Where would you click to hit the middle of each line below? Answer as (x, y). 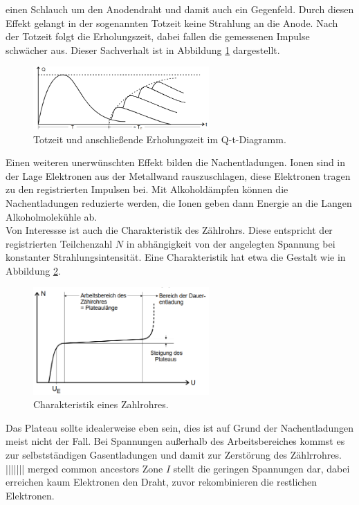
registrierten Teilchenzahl (59, 243)
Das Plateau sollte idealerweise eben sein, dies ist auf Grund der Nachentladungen (180, 427)
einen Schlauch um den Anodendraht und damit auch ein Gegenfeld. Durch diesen (180, 9)
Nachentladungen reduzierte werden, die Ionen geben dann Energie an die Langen (179, 202)
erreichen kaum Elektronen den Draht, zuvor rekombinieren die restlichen (161, 482)
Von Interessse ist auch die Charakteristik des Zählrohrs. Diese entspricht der (169, 230)
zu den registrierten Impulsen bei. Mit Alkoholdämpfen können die (147, 189)
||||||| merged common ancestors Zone (84, 468)
